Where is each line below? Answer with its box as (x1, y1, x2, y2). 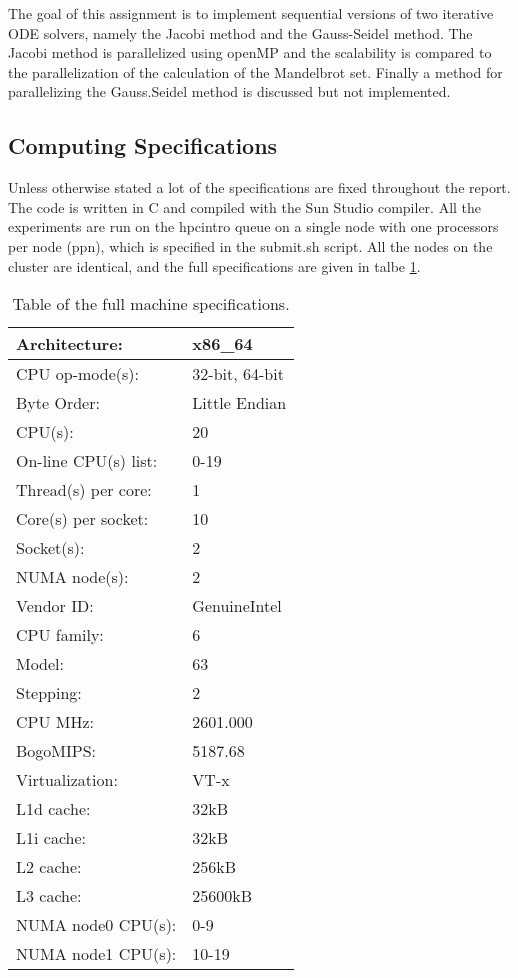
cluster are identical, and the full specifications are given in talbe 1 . (8, 255, 421, 276)
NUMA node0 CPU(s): (16, 913, 177, 937)
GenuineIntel (192, 594, 282, 618)
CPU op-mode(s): (16, 362, 139, 386)
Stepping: (16, 681, 82, 705)
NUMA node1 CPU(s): (16, 942, 177, 966)
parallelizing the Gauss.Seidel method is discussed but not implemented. (8, 81, 451, 102)
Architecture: (16, 332, 123, 356)
